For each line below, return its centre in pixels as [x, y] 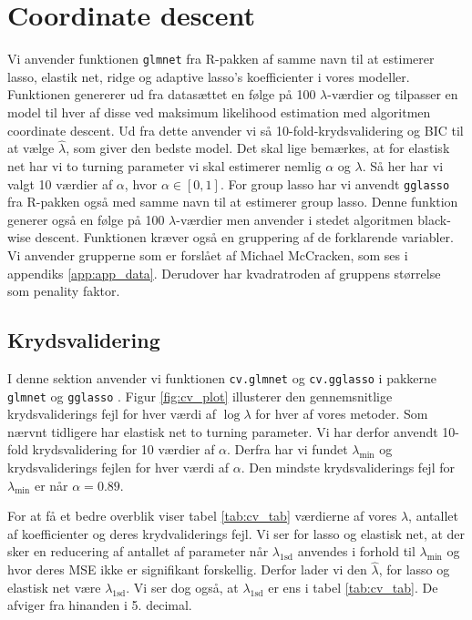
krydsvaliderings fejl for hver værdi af [112, 414]
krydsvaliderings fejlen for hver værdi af [118, 468]
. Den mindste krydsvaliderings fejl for [348, 468]
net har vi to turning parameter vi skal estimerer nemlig [164, 165]
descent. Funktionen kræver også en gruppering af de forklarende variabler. [244, 237]
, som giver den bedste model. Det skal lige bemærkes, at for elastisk [258, 148]
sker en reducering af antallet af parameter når [138, 551]
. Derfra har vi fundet [287, 449]
